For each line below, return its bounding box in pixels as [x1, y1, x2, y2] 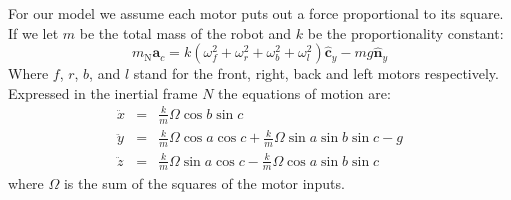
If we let [8, 22, 59, 43]
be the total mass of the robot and [79, 22, 292, 43]
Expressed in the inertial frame [8, 82, 198, 103]
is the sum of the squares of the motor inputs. [63, 172, 345, 193]
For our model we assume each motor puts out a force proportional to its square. [8, 3, 504, 23]
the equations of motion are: [218, 82, 391, 103]
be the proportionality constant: [307, 22, 504, 43]
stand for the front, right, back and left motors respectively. [133, 63, 499, 84]
